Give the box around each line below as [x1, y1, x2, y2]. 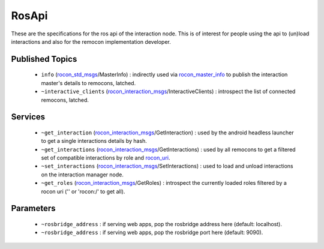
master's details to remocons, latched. [41, 79, 136, 86]
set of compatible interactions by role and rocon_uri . [41, 154, 170, 161]
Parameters [11, 203, 56, 214]
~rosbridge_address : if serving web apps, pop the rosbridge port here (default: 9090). [41, 229, 263, 236]
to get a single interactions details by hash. [41, 137, 147, 145]
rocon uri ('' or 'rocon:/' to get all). [41, 188, 125, 195]
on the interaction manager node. [41, 171, 124, 178]
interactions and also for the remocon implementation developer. [11, 38, 171, 45]
